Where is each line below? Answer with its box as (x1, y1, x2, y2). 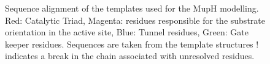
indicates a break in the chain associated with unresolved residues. (5, 49, 255, 62)
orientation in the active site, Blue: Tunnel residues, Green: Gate (5, 26, 249, 38)
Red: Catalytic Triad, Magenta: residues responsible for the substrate (5, 13, 265, 26)
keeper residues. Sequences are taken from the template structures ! (5, 37, 259, 50)
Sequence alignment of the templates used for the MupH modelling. (5, 2, 259, 14)
